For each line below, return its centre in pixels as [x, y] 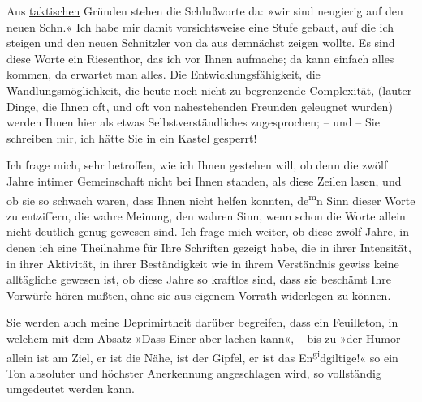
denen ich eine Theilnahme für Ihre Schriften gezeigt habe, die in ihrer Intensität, [209, 247]
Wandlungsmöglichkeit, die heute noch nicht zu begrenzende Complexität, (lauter [209, 90]
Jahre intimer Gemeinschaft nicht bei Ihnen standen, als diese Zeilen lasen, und [204, 180]
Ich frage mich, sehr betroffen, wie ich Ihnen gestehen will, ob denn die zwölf [197, 165]
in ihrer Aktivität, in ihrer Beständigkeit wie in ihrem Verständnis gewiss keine [203, 263]
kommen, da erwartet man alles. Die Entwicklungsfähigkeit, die [164, 74]
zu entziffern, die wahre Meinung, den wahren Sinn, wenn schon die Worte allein [206, 215]
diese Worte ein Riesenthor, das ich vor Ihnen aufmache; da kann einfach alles [200, 58]
